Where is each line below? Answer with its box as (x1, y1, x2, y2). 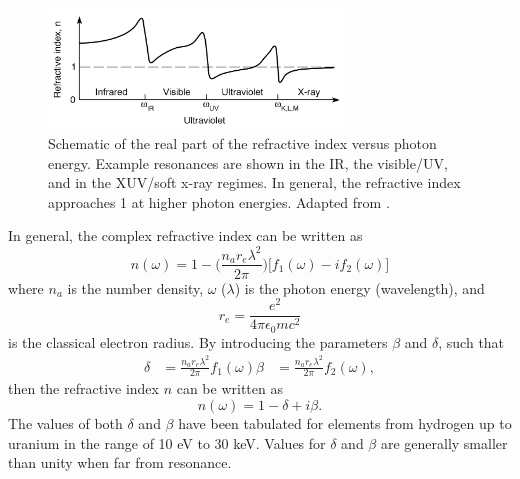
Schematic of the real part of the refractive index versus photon (48, 133, 437, 154)
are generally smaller (380, 432, 508, 453)
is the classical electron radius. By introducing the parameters (8, 331, 388, 352)
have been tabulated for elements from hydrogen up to (178, 413, 512, 434)
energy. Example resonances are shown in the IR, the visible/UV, (48, 152, 448, 173)
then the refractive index (8, 378, 159, 399)
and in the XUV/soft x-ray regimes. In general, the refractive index (48, 172, 461, 193)
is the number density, (67, 277, 204, 298)
